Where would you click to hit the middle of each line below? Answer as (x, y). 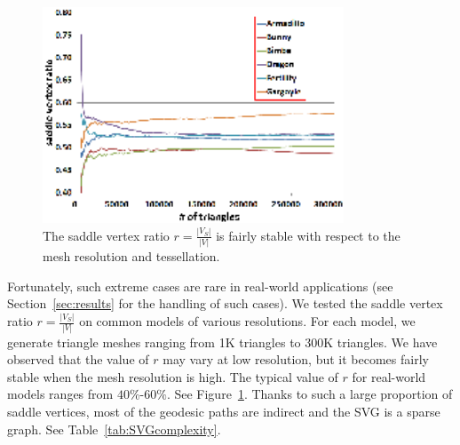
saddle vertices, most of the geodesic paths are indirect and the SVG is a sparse (224, 411)
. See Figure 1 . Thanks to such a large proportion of (309, 394)
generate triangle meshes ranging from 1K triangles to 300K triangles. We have (222, 342)
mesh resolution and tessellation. (131, 256)
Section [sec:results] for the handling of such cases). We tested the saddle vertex (225, 303)
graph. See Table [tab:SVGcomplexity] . (114, 429)
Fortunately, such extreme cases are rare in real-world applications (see (200, 286)
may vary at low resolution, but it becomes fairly (296, 359)
